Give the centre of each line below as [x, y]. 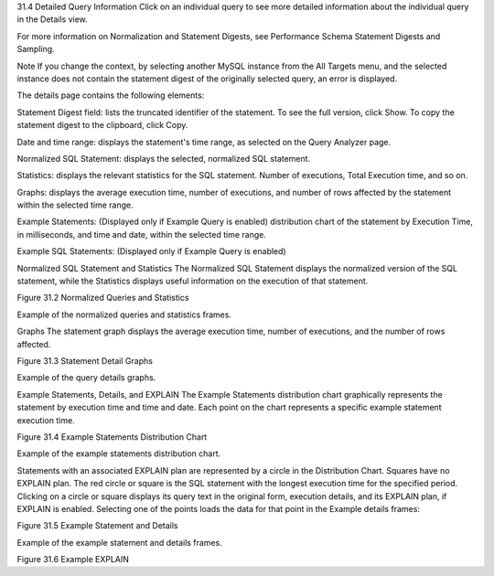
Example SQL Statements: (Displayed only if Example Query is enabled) [152, 251]
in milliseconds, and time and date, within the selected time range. [142, 234]
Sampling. [36, 49]
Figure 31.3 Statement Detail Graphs [85, 360]
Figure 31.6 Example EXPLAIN [73, 560]
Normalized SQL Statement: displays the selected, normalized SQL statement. [164, 158]
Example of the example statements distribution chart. [119, 453]
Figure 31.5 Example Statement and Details [97, 526]
